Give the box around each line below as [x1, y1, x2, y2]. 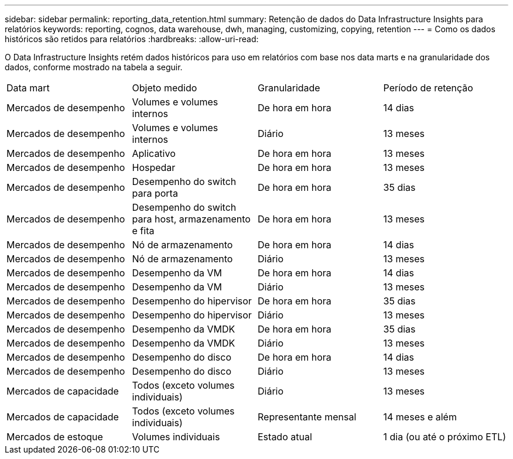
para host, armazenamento [132, 213, 251, 225]
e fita [132, 225, 155, 237]
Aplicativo [132, 148, 176, 159]
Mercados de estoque [6, 431, 103, 443]
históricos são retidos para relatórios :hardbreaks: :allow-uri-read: [5, 34, 259, 44]
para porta [132, 187, 178, 199]
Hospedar [132, 162, 176, 173]
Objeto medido [132, 82, 197, 94]
